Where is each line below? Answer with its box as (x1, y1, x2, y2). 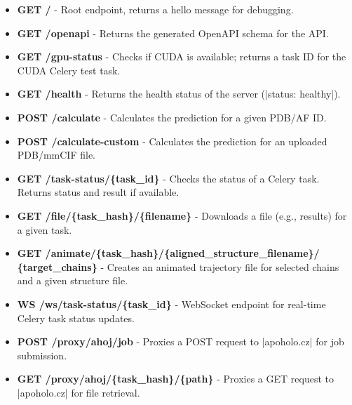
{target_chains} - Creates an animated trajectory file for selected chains (17, 259, 339, 274)
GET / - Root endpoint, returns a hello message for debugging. (17, 2, 294, 16)
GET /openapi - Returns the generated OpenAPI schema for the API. (17, 25, 329, 40)
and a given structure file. (17, 273, 128, 288)
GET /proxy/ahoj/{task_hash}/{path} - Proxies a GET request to (17, 371, 334, 386)
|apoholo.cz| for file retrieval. (17, 385, 140, 399)
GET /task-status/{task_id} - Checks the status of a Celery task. (17, 171, 320, 185)
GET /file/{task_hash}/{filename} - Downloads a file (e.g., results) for (17, 208, 347, 223)
